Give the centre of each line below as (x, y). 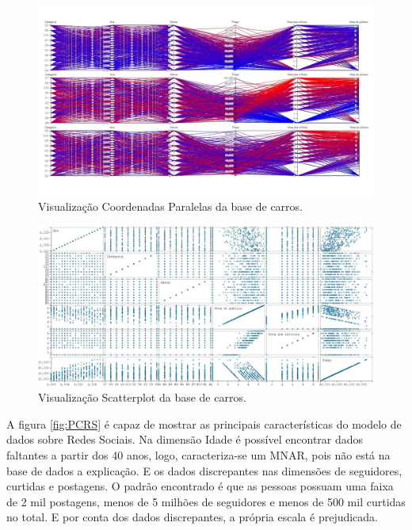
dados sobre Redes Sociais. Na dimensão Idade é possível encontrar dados (185, 439)
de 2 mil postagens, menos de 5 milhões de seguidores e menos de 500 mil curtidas (206, 501)
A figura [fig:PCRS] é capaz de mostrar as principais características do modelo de (204, 423)
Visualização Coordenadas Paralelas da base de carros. (170, 206)
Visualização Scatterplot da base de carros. (142, 397)
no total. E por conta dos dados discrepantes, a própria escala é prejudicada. (193, 517)
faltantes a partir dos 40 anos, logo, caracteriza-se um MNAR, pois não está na (198, 454)
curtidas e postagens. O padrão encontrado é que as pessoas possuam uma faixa (200, 486)
